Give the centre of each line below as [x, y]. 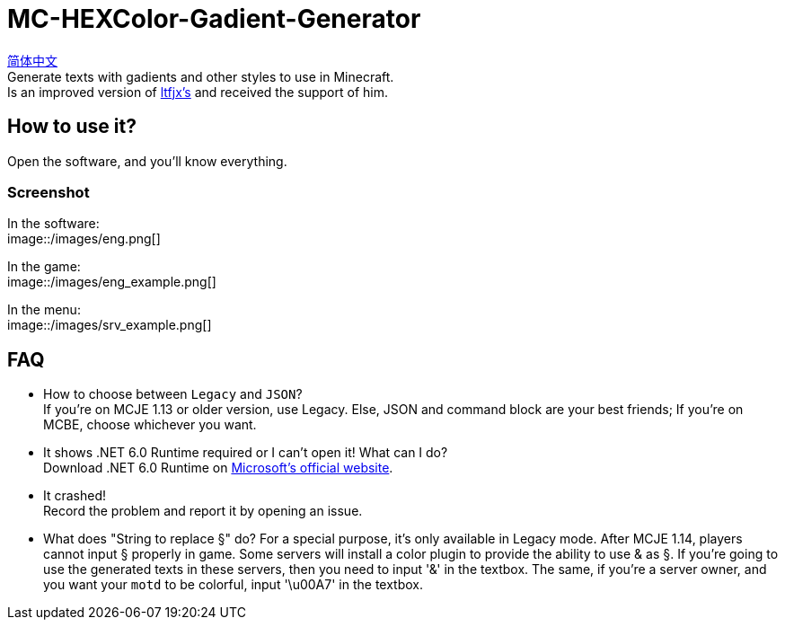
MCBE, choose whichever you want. [150, 425]
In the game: [44, 267]
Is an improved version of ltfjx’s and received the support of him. [198, 92]
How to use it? [72, 127]
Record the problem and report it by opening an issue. [203, 511]
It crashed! [75, 496]
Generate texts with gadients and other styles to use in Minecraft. [201, 76]
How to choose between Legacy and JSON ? [173, 394]
